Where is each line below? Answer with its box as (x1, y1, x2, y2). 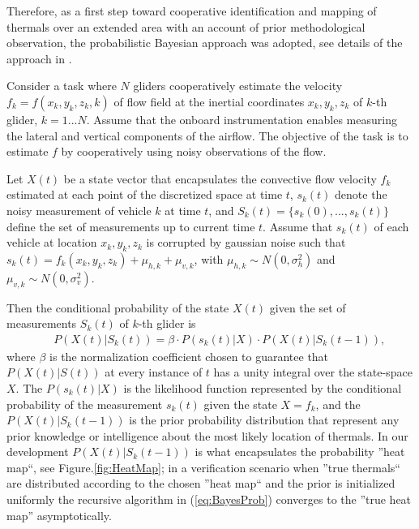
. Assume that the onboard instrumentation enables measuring (86, 110, 397, 127)
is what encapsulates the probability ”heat (195, 443, 405, 460)
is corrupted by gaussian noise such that (146, 234, 346, 251)
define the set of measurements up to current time (6, 217, 255, 234)
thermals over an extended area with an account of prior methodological (6, 18, 366, 35)
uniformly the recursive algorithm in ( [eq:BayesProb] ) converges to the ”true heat (6, 491, 412, 508)
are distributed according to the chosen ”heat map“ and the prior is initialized (6, 475, 395, 492)
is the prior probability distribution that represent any (129, 411, 400, 428)
